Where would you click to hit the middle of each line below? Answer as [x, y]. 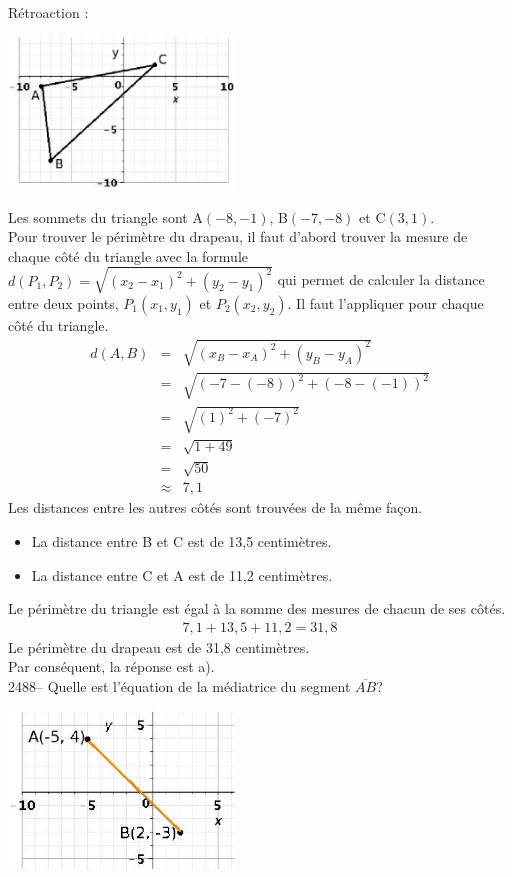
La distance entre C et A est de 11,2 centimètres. [182, 574]
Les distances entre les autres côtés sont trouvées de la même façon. [215, 507]
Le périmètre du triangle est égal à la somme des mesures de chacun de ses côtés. [257, 608]
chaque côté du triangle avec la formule [128, 255]
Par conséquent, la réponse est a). [111, 666]
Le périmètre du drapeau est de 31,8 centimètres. [159, 646]
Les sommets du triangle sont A [105, 216]
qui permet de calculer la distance [381, 279]
